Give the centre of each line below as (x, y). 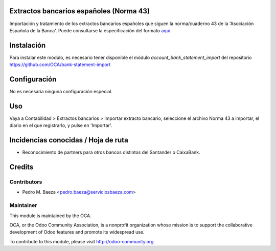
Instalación (28, 45)
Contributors (26, 182)
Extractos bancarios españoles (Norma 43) (80, 11)
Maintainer (23, 205)
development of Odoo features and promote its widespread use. (77, 232)
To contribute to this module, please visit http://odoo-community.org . (82, 241)
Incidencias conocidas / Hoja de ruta (69, 140)
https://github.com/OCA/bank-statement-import (60, 65)
